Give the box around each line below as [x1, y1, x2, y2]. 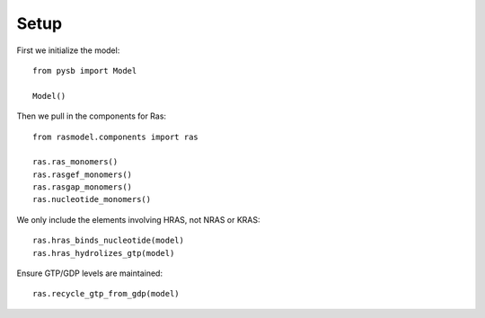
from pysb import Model [32, 66, 137, 75]
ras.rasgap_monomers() [32, 182, 133, 192]
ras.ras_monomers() [32, 157, 119, 167]
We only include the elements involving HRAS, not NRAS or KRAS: [16, 214, 260, 225]
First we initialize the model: [16, 45, 120, 56]
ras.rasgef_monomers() [32, 169, 133, 180]
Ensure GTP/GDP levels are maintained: [16, 268, 163, 278]
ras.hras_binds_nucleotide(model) [32, 235, 184, 246]
